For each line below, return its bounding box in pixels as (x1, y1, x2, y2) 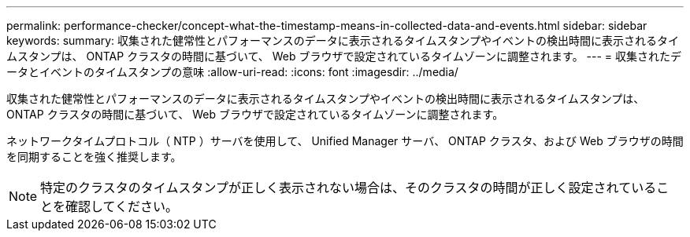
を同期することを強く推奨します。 (6, 150, 182, 163)
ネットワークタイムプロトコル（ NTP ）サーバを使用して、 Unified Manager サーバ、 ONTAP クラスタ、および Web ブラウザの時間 (6, 134, 684, 148)
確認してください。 (65, 199, 179, 214)
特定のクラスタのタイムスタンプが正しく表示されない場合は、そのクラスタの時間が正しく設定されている (40, 180, 657, 195)
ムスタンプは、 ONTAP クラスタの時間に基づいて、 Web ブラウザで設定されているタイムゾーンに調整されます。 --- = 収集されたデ (6, 49, 682, 63)
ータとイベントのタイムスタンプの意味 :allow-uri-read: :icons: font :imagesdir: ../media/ (6, 65, 458, 78)
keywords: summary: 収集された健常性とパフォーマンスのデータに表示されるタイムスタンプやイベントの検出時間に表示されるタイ (6, 34, 680, 47)
